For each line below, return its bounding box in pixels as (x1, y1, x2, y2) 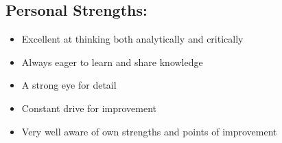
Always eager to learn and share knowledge (21, 54, 203, 69)
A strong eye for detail (21, 78, 117, 92)
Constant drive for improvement (21, 100, 156, 115)
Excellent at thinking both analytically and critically (21, 32, 244, 46)
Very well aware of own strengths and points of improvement (21, 124, 277, 138)
